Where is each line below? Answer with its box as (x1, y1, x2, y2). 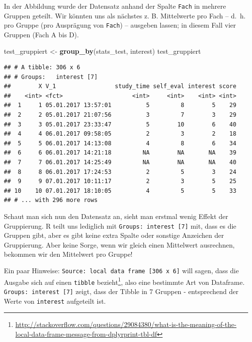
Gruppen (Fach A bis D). (4, 29, 79, 39)
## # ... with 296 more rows (4, 197, 98, 204)
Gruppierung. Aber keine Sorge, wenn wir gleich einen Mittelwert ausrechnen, (4, 239, 235, 249)
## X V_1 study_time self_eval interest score (4, 83, 236, 90)
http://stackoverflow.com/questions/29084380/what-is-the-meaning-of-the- (15, 319, 236, 329)
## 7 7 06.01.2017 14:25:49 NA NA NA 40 (4, 159, 236, 166)
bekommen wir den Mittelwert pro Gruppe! (4, 249, 133, 259)
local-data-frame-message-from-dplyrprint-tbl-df (15, 328, 157, 339)
